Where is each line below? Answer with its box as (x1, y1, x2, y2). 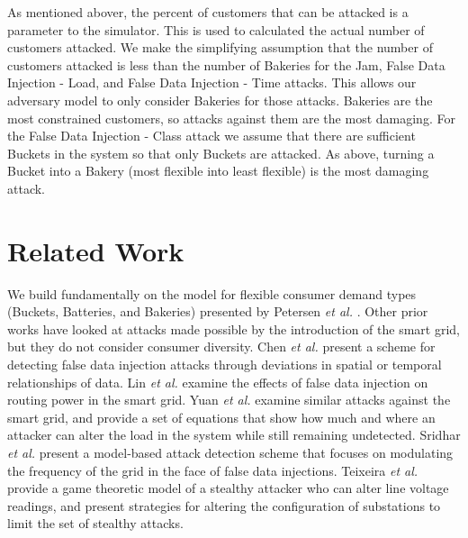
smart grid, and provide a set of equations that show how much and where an (7, 407, 436, 426)
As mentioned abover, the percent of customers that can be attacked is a (7, 3, 409, 21)
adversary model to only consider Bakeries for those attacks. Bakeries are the (7, 90, 433, 109)
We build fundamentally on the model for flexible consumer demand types (7, 284, 417, 303)
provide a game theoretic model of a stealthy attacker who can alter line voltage (7, 479, 449, 497)
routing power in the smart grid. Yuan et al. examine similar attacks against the (7, 390, 451, 409)
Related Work (7, 232, 184, 269)
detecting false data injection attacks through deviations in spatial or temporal (7, 355, 442, 374)
